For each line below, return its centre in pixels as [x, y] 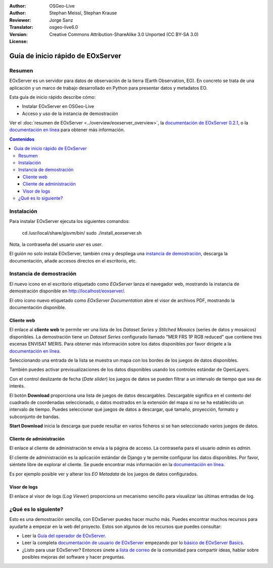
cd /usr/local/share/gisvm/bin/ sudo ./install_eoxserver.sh [82, 233]
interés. [17, 386]
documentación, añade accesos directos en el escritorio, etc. [73, 260]
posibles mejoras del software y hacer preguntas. [74, 557]
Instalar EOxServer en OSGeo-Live [58, 106]
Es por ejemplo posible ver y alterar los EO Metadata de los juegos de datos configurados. [104, 474]
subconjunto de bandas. [35, 416]
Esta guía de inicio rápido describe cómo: [53, 97]
